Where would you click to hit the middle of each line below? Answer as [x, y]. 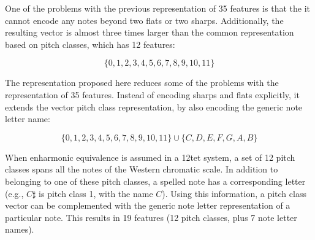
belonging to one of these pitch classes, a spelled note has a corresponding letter [155, 181]
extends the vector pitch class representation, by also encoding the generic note [154, 106]
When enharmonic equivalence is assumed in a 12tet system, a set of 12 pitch [150, 157]
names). [20, 229]
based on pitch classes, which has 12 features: [90, 44]
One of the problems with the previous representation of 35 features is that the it [157, 8]
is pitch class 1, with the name [96, 193]
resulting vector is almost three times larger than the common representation [150, 32]
